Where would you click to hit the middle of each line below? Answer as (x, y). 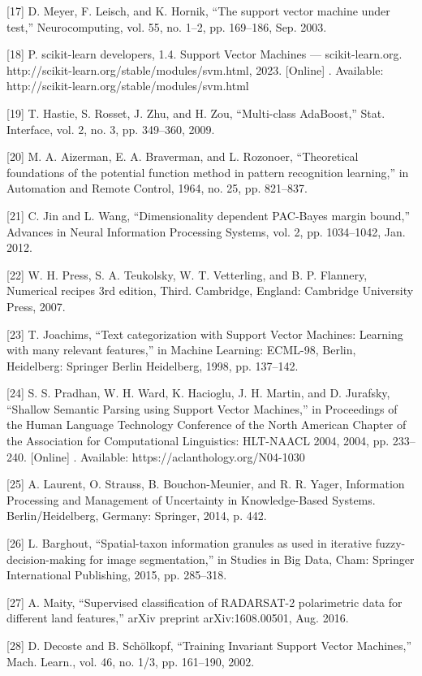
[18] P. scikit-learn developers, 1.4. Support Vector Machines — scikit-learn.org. (205, 54)
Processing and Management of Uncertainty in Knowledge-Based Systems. (191, 499)
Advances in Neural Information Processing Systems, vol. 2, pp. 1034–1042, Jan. (206, 231)
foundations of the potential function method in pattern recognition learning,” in (208, 172)
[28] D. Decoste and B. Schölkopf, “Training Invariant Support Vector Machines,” (209, 645)
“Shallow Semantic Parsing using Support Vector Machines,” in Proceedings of (202, 408)
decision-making (46, 559)
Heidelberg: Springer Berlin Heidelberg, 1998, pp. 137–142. (153, 365)
